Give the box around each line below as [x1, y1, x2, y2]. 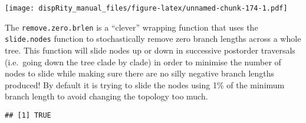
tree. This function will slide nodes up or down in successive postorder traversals [5, 44, 295, 56]
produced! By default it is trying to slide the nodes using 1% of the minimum [5, 78, 285, 91]
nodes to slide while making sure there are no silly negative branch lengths [5, 67, 275, 79]
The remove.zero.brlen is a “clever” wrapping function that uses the [5, 21, 258, 33]
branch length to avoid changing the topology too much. [5, 90, 208, 102]
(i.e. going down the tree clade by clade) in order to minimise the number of [5, 55, 281, 68]
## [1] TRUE [5, 111, 51, 119]
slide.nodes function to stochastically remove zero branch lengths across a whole [5, 32, 301, 45]
